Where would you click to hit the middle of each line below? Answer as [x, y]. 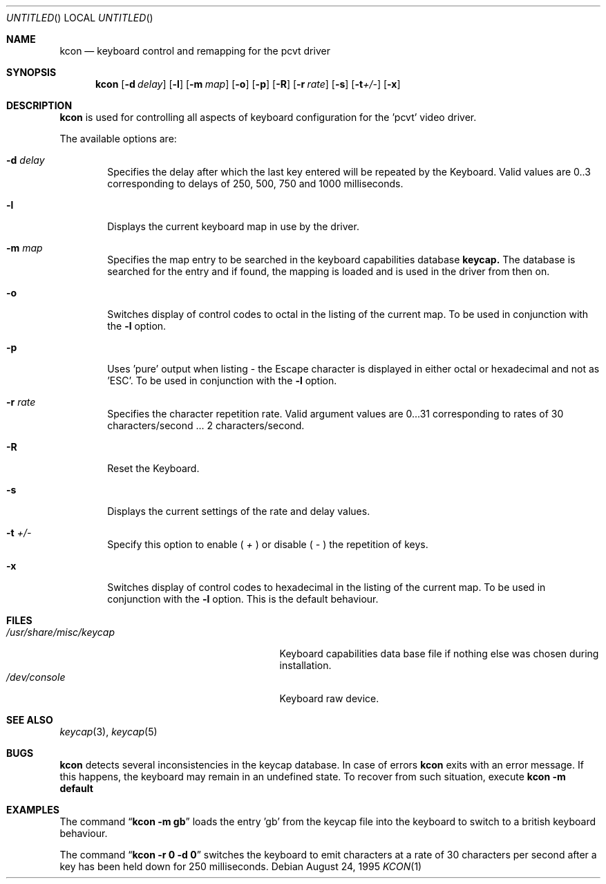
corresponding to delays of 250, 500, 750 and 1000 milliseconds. [255, 184]
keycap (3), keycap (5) [108, 732]
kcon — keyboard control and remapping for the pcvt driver [195, 51]
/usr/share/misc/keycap [60, 632]
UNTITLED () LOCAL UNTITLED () [80, 18]
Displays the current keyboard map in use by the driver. [233, 226]
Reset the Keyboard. [153, 468]
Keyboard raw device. [329, 698]
